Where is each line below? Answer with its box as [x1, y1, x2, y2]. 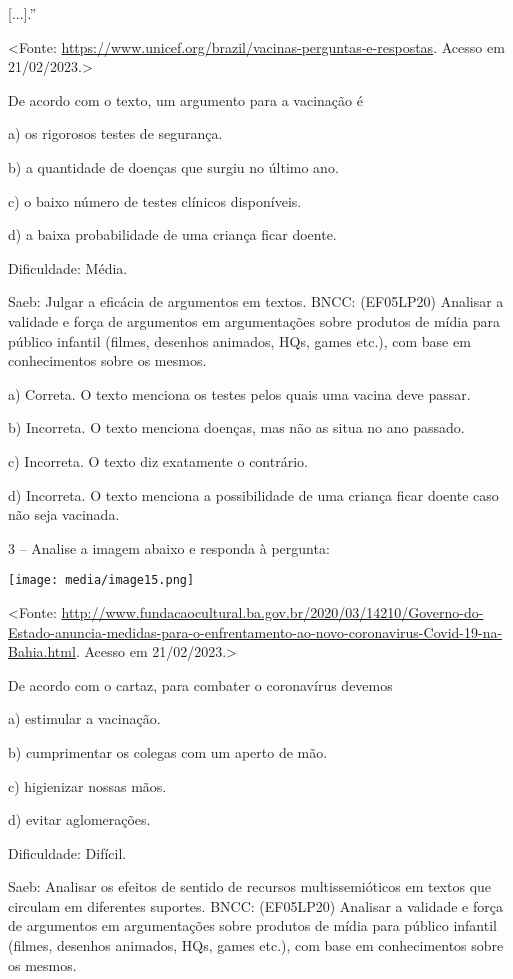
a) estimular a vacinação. [8, 708, 161, 729]
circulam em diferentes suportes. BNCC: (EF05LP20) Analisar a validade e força [8, 895, 503, 916]
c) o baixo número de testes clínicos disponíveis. [8, 190, 302, 211]
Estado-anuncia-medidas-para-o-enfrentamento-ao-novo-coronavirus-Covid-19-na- [8, 621, 503, 642]
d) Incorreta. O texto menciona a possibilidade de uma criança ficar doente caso [8, 484, 499, 505]
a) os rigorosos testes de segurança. [8, 123, 223, 144]
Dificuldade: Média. [8, 257, 128, 278]
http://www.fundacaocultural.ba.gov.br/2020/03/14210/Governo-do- [61, 601, 484, 622]
